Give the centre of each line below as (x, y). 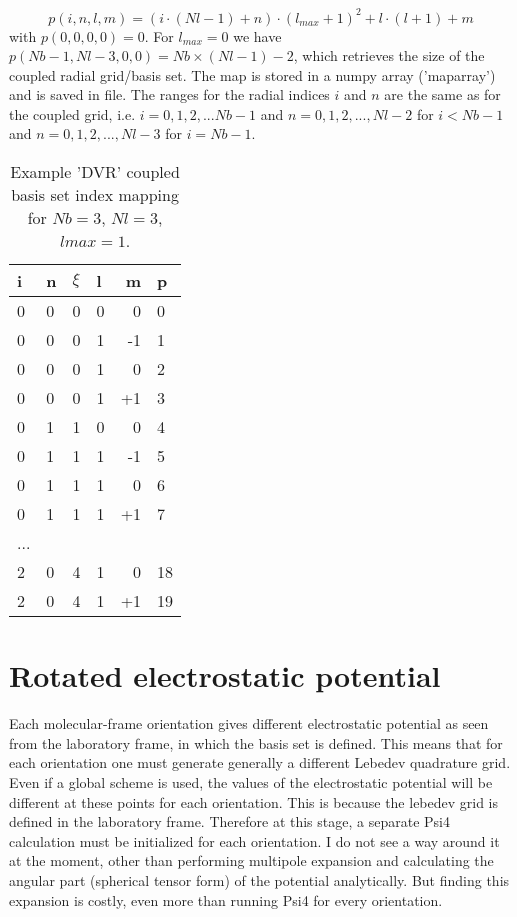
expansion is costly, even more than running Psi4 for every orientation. (226, 899)
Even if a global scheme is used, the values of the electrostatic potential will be (251, 781)
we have (257, 35)
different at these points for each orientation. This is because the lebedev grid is (254, 801)
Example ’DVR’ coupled (95, 172)
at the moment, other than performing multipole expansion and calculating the (251, 860)
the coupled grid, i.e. (72, 113)
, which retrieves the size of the (389, 55)
